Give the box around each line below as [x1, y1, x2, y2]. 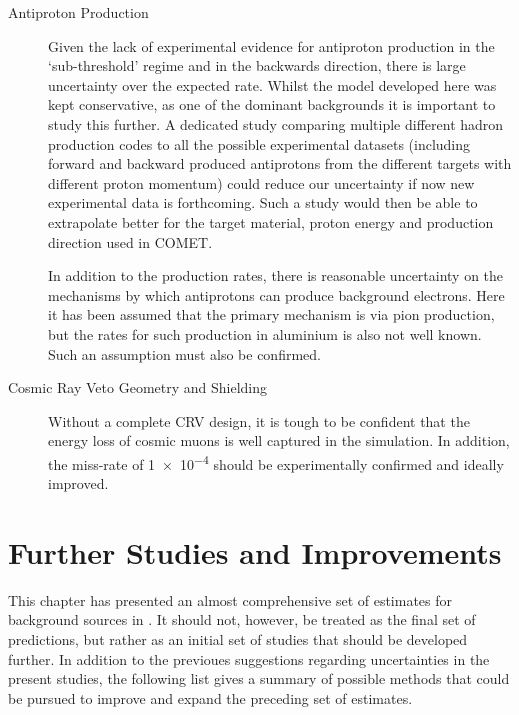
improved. [48, 473, 109, 494]
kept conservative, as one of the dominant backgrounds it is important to [48, 94, 496, 115]
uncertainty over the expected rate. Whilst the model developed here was [48, 74, 497, 95]
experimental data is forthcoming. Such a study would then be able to [48, 192, 478, 213]
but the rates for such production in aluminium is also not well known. [48, 323, 482, 344]
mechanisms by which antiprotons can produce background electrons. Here [48, 284, 505, 305]
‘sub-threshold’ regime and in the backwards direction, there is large [48, 55, 466, 76]
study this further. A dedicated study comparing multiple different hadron [48, 113, 504, 134]
